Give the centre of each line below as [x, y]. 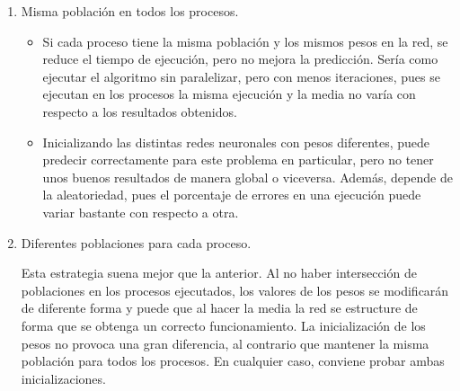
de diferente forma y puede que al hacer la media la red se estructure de [219, 308]
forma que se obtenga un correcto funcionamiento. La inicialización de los [223, 325]
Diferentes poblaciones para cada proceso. [136, 242]
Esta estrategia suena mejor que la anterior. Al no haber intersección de [219, 273]
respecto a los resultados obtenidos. [140, 111]
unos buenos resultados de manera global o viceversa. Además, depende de [248, 177]
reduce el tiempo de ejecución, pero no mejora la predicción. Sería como [240, 59]
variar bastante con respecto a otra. [141, 212]
